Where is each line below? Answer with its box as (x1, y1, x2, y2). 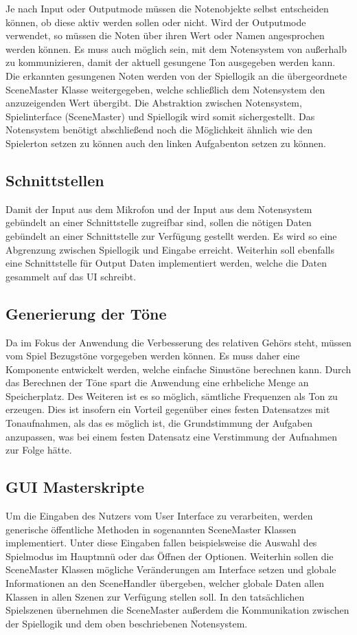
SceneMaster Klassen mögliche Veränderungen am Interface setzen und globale (5, 562, 336, 577)
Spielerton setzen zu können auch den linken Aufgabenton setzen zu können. (5, 135, 326, 150)
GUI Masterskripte (5, 476, 145, 498)
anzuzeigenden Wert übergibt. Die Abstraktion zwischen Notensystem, (5, 96, 302, 110)
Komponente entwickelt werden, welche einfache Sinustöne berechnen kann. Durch (5, 361, 352, 376)
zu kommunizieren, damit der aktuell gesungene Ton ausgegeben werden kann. (5, 55, 336, 69)
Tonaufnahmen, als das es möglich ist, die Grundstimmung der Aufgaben (5, 416, 313, 430)
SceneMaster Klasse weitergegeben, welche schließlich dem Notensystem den (5, 82, 325, 96)
